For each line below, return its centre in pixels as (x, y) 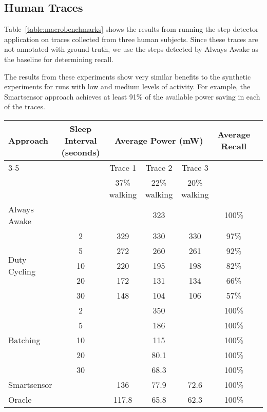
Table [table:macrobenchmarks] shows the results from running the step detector (131, 29)
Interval (81, 140)
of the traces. (25, 106)
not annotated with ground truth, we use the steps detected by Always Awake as (131, 49)
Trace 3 (195, 167)
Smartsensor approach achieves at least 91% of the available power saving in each (132, 96)
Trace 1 (123, 167)
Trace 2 (159, 167)
